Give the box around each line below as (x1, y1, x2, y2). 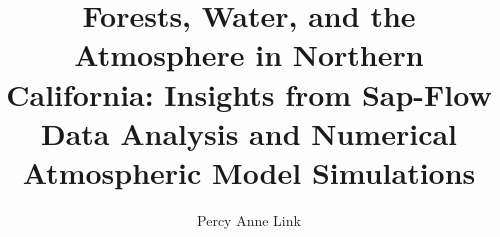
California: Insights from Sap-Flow (6, 73, 492, 114)
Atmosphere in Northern (74, 34, 424, 75)
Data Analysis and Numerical (40, 112, 458, 153)
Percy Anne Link (197, 209, 301, 230)
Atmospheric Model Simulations (22, 151, 476, 192)
